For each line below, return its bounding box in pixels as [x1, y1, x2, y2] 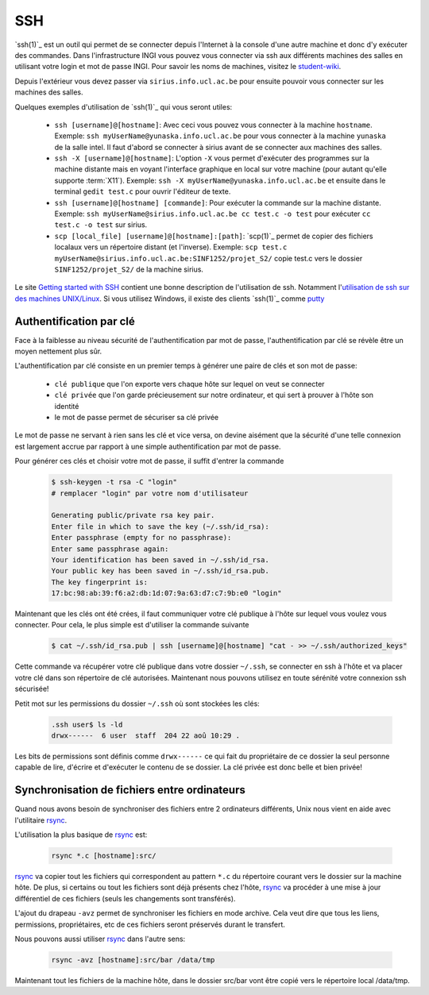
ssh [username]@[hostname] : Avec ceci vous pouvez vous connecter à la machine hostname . [54, 120, 373, 129]
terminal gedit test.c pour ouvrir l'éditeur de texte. [54, 187, 231, 196]
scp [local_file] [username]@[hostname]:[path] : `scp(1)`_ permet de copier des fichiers [54, 231, 373, 241]
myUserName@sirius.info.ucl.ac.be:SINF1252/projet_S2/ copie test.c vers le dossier [54, 253, 363, 263]
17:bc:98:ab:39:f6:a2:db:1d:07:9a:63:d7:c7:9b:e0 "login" [51, 588, 282, 598]
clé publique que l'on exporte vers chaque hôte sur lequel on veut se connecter [54, 379, 325, 388]
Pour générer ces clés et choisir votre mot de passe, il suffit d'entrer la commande [14, 457, 284, 466]
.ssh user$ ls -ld [51, 719, 123, 729]
